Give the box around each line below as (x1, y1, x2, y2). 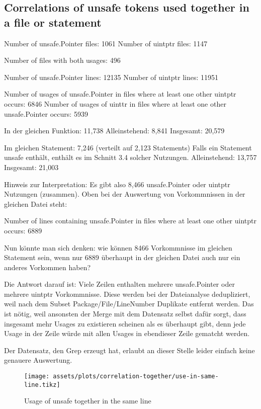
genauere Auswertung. (4, 355, 72, 365)
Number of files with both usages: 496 (4, 55, 121, 65)
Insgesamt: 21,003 (4, 161, 59, 172)
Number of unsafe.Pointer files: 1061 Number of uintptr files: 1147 (4, 38, 208, 48)
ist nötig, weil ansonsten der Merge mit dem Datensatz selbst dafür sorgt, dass (4, 308, 246, 319)
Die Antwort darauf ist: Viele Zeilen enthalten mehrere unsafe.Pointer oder (4, 279, 235, 289)
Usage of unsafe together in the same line (24, 395, 151, 406)
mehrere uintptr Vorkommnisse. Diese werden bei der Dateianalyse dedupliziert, (4, 288, 250, 299)
